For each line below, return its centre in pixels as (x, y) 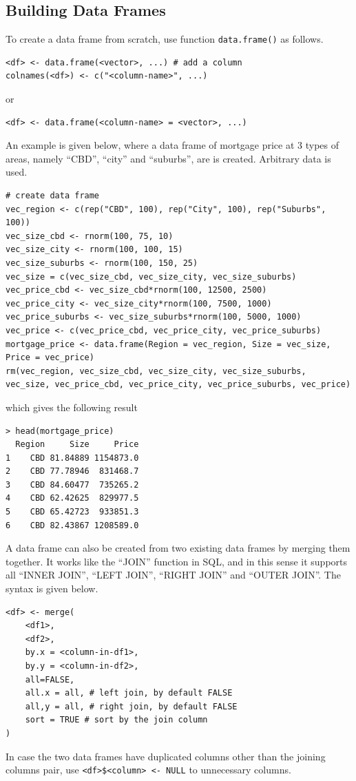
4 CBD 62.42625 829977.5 (72, 498)
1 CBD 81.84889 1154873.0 (72, 458)
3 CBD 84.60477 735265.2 (72, 485)
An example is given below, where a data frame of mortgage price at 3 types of (172, 145)
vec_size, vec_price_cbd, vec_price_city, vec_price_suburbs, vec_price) (178, 385)
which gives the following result (72, 407)
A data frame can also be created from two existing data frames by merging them (178, 548)
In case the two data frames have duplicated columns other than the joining (166, 756)
